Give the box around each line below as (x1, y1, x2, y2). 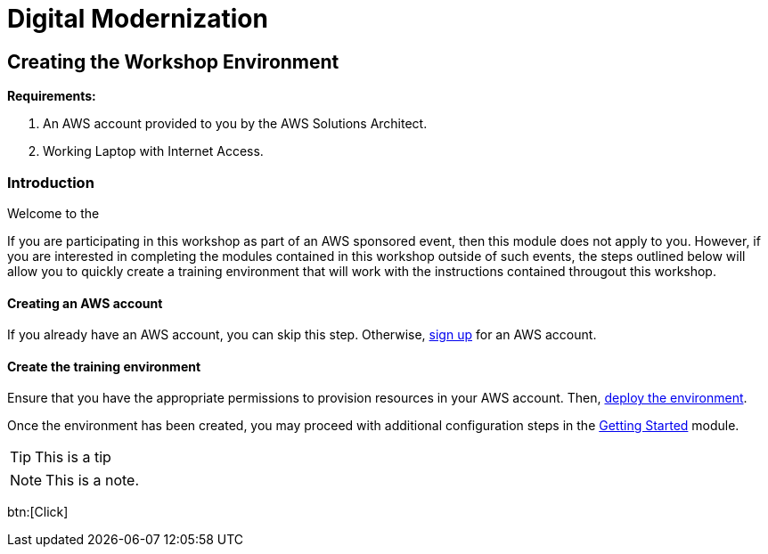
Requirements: (7, 88, 96, 104)
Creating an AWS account (7, 295, 163, 311)
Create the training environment (7, 358, 201, 374)
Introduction (7, 173, 94, 191)
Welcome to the (7, 205, 100, 221)
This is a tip (35, 448, 111, 467)
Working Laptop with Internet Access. (43, 143, 264, 159)
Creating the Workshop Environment (7, 50, 339, 73)
